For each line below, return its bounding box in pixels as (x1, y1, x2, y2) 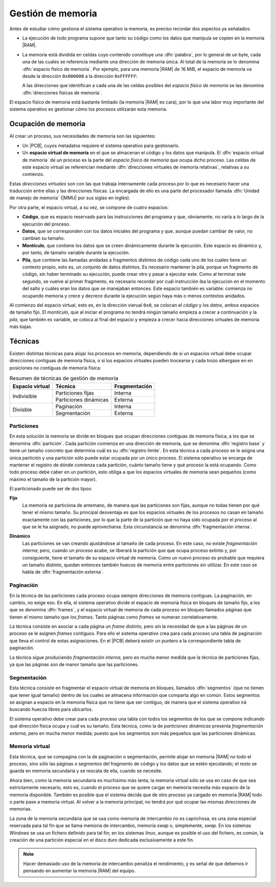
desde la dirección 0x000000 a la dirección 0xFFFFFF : (22, 73, 138, 79)
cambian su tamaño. (22, 235, 65, 241)
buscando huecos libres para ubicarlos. (9, 706, 93, 712)
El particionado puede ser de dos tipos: (9, 486, 93, 492)
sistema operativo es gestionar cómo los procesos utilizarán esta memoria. (9, 106, 168, 112)
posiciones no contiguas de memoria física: (9, 364, 102, 371)
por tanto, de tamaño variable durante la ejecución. (22, 250, 130, 256)
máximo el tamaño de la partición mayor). (9, 476, 97, 482)
